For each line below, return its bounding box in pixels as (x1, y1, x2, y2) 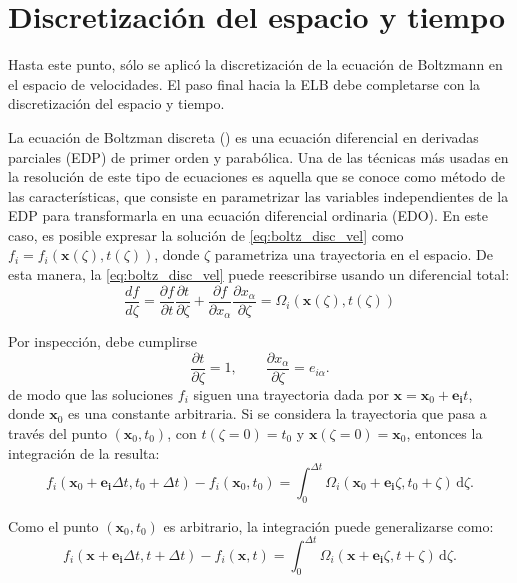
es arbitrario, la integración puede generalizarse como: (163, 515, 494, 536)
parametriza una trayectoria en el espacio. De (214, 244, 493, 265)
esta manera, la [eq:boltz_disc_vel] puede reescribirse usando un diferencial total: (8, 264, 510, 285)
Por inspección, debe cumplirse (8, 331, 198, 352)
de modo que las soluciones (8, 383, 174, 404)
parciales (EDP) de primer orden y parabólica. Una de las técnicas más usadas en (8, 146, 509, 167)
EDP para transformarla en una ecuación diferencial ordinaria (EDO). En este (8, 205, 488, 226)
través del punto (8, 423, 107, 444)
